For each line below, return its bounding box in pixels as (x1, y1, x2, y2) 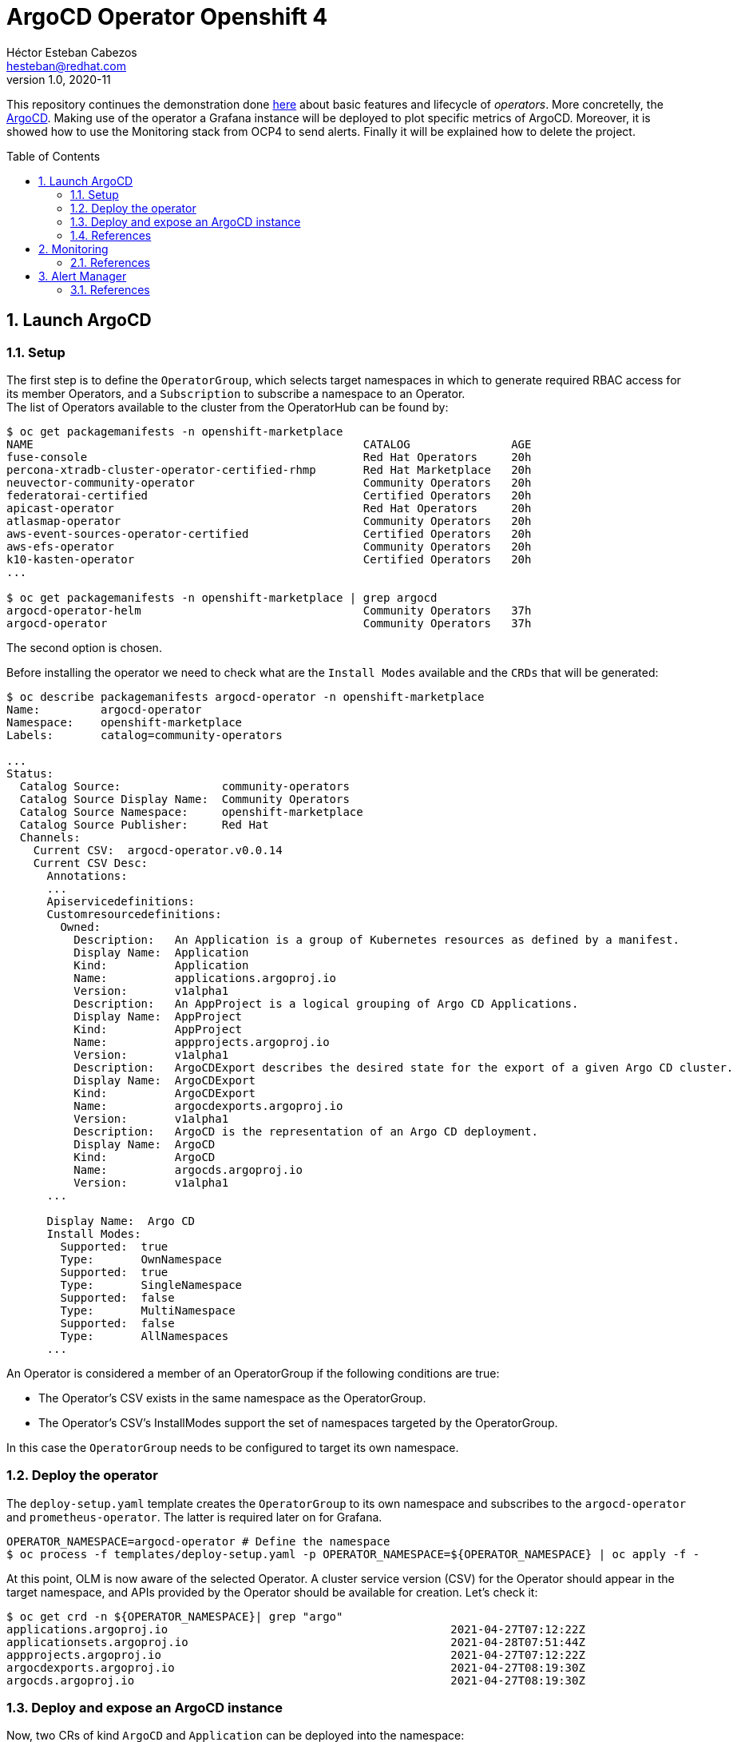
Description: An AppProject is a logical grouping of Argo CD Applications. (73, 996, 579, 1010)
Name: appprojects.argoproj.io (73, 1035, 330, 1048)
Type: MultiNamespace (60, 1303, 236, 1317)
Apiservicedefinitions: (46, 894, 196, 908)
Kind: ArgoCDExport (73, 1086, 256, 1100)
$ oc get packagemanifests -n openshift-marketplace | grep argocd (6, 591, 438, 604)
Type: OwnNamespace (60, 1252, 222, 1266)
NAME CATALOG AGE (6, 437, 532, 451)
